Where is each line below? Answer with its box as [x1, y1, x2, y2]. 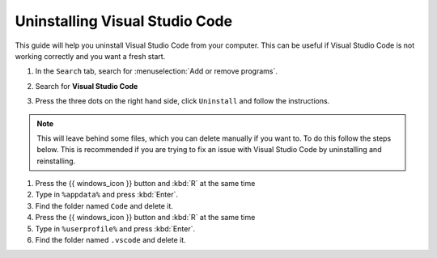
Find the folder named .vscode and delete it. [35, 235, 186, 245]
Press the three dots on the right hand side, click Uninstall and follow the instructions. [35, 96, 330, 106]
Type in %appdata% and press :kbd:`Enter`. [35, 190, 178, 200]
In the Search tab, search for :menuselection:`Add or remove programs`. [35, 66, 278, 76]
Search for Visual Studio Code [35, 81, 138, 91]
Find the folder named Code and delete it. [35, 201, 174, 210]
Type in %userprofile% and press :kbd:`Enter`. [35, 223, 196, 234]
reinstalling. [36, 156, 76, 166]
